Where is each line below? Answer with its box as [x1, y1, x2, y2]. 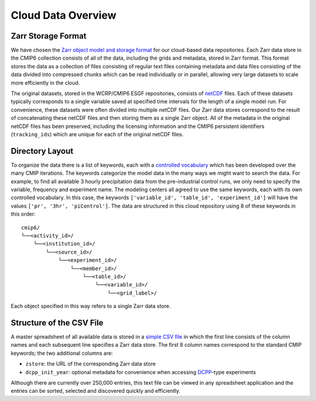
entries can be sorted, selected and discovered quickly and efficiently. [11, 388, 181, 395]
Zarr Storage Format [11, 31, 87, 41]
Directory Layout [11, 146, 74, 156]
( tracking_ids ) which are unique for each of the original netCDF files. [11, 130, 184, 137]
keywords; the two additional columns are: [11, 350, 114, 357]
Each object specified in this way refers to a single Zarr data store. [11, 303, 171, 310]
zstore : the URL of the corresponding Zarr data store [25, 360, 156, 368]
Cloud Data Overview [11, 9, 116, 22]
